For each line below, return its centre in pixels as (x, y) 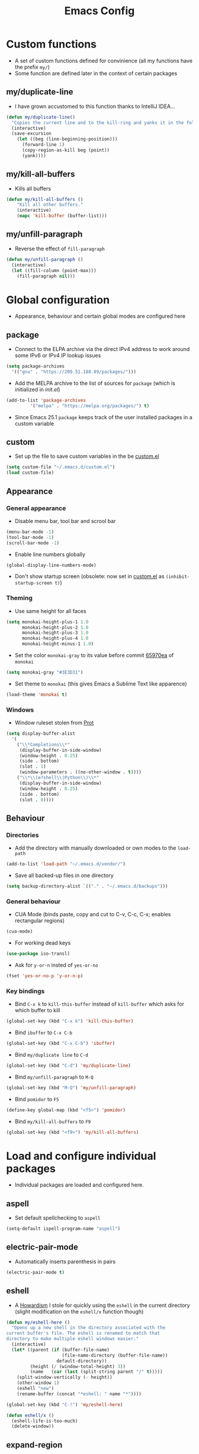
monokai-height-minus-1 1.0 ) (58, 644)
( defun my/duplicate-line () (41, 117)
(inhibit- (178, 577)
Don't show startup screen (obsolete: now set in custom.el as (89, 576)
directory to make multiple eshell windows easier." (73, 1339)
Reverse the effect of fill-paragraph (60, 248)
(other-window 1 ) (38, 1383)
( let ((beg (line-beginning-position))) (67, 139)
